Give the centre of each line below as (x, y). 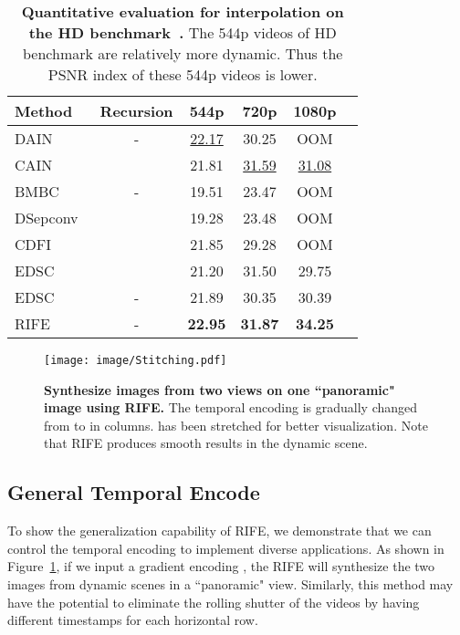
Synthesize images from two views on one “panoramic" (220, 389)
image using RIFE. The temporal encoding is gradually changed (231, 407)
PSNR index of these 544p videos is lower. (183, 74)
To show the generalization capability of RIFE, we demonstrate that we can (220, 531)
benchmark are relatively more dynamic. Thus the (183, 53)
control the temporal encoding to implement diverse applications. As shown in (226, 548)
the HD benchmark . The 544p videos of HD (183, 32)
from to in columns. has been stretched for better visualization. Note (236, 425)
